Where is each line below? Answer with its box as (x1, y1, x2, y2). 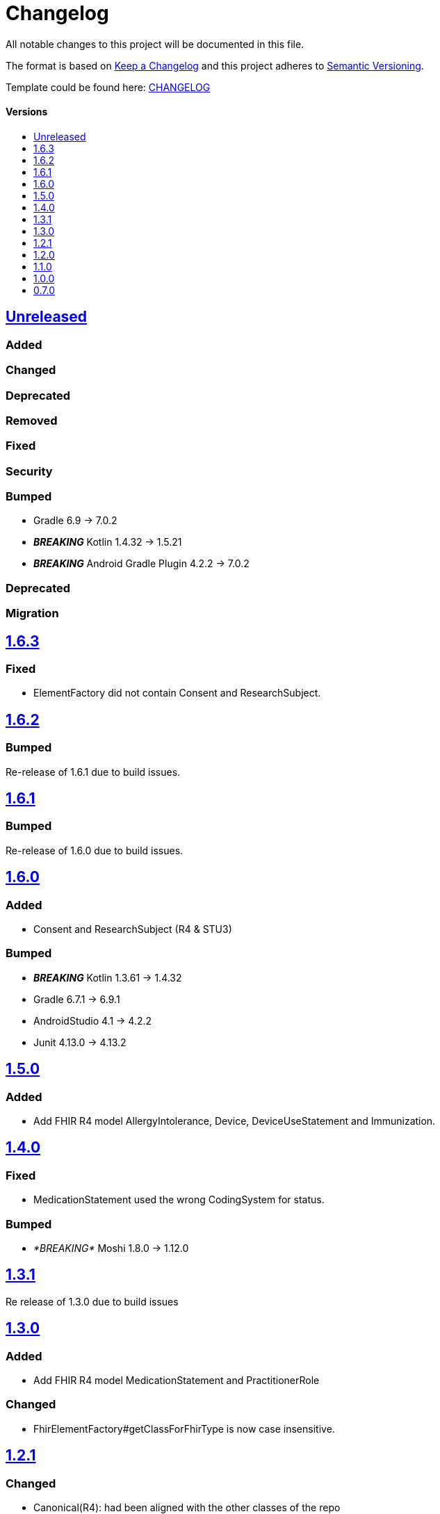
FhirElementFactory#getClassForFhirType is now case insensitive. (33, 1422, 335, 1435)
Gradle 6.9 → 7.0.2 (33, 514, 117, 527)
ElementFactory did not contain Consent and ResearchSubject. (33, 687, 321, 699)
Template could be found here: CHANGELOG (6, 81, 211, 93)
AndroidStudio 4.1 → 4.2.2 (33, 1014, 152, 1027)
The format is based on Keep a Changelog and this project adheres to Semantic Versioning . (6, 59, 424, 72)
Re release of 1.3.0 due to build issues (6, 1295, 179, 1308)
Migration (6, 606, 59, 621)
